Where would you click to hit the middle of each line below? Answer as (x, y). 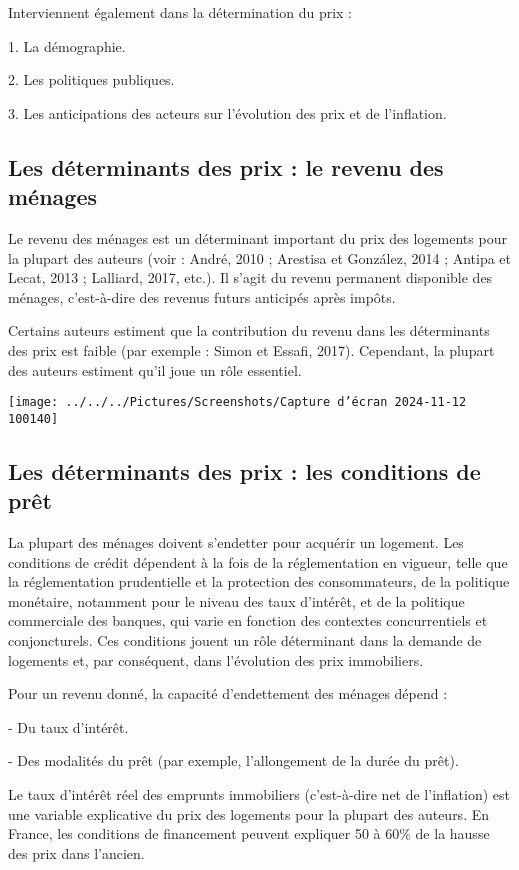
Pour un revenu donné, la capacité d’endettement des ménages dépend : (228, 693)
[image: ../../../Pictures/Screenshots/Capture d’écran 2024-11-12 (237, 402)
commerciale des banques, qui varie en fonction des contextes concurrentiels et (248, 620)
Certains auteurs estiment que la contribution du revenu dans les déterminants (249, 330)
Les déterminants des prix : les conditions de (244, 470)
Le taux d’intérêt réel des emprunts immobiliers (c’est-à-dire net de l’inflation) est (259, 793)
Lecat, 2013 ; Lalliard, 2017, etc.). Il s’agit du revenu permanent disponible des (250, 277)
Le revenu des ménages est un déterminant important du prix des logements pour (257, 237)
